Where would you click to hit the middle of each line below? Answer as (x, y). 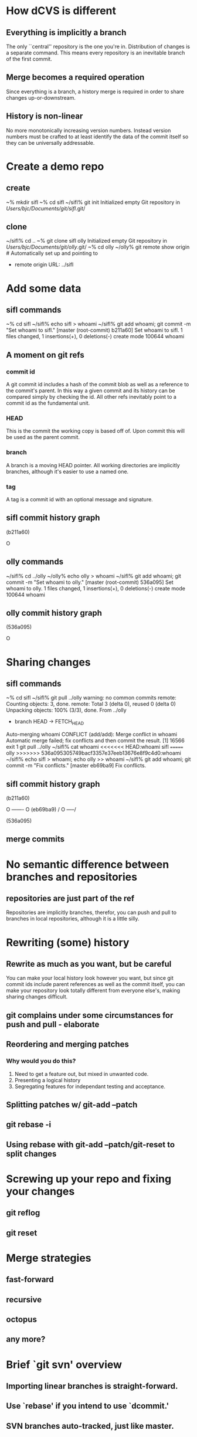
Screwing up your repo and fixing (89, 1179)
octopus (21, 1319)
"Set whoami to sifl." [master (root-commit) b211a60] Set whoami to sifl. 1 (94, 330)
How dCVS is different (61, 11)
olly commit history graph (54, 613)
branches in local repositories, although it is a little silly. (73, 919)
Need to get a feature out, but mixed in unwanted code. (81, 1073)
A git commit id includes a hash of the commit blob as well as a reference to (98, 385)
